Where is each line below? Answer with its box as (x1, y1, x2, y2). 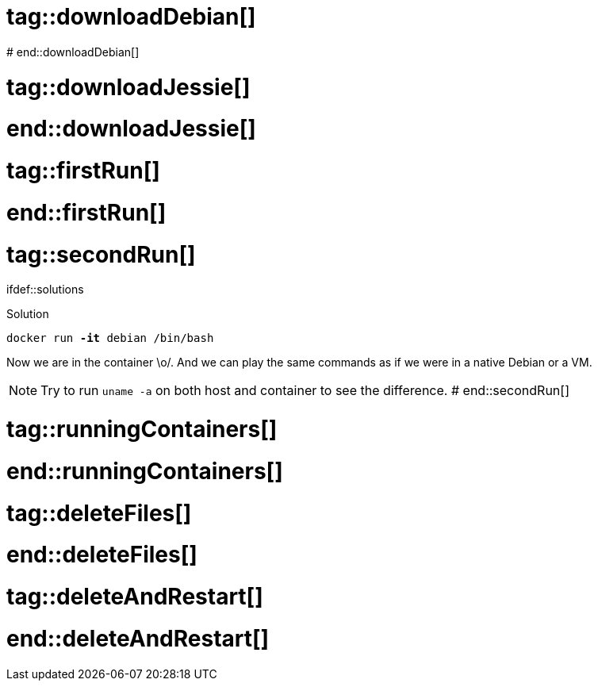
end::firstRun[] (6, 198, 167, 226)
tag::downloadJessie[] (6, 73, 251, 101)
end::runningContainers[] (6, 457, 283, 485)
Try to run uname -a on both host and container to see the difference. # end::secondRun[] (40, 382, 569, 399)
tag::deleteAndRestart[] (6, 583, 263, 610)
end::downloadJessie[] (6, 115, 256, 143)
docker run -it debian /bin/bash (6, 332, 214, 345)
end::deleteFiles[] (6, 541, 197, 569)
